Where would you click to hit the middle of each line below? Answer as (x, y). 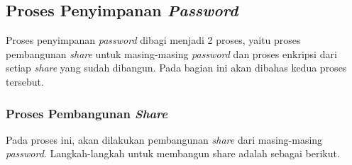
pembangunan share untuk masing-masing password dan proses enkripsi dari (171, 53)
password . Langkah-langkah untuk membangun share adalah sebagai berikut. (173, 153)
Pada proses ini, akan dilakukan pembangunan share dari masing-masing (164, 139)
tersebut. (25, 81)
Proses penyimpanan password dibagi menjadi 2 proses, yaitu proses (153, 40)
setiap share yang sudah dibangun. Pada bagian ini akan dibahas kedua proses (176, 68)
